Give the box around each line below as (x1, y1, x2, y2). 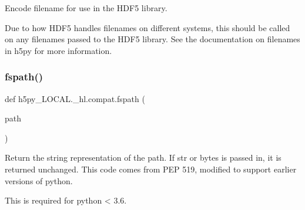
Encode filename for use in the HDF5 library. (5, 2, 167, 13)
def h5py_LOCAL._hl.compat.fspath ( (5, 92, 145, 104)
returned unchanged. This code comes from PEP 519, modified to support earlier (5, 162, 297, 175)
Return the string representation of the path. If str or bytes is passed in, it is (5, 151, 281, 164)
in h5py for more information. (5, 44, 112, 56)
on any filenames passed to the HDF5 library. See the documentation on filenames (5, 33, 300, 45)
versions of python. (5, 174, 73, 187)
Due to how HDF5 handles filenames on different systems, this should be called (5, 21, 290, 33)
